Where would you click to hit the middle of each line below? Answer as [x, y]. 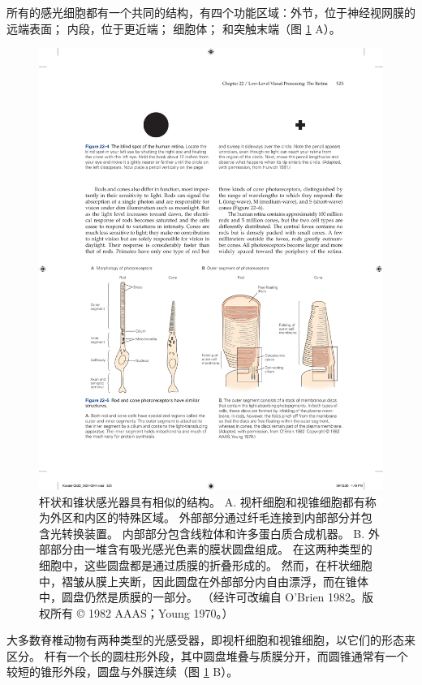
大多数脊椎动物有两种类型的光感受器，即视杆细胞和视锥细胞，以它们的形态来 [211, 640]
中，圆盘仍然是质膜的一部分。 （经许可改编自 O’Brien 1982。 [201, 597]
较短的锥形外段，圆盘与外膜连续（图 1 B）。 [123, 672]
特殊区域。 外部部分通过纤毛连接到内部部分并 [239, 517]
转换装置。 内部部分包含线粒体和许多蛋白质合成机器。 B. [213, 533]
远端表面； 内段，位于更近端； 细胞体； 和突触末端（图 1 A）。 [174, 28]
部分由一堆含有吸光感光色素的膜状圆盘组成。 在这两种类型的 [211, 549]
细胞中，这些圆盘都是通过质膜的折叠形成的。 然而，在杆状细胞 [206, 564]
